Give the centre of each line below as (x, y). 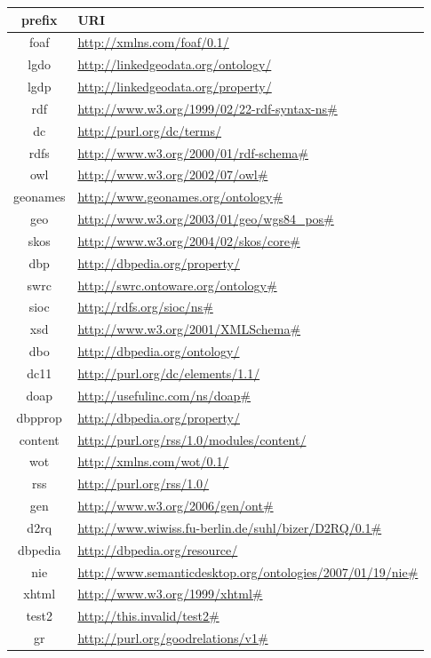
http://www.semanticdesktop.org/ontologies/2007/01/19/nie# (248, 571)
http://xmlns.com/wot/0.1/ (153, 461)
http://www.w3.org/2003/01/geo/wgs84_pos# (206, 219)
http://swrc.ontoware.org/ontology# (177, 285)
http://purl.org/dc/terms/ (150, 130)
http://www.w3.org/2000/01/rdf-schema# (193, 152)
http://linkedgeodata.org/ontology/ (175, 64)
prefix (40, 19)
